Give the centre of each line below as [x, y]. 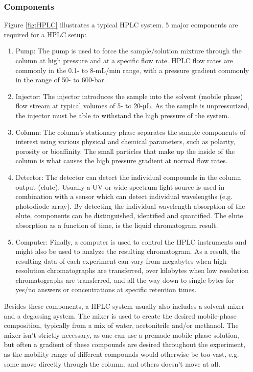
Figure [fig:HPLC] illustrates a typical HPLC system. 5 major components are [121, 25]
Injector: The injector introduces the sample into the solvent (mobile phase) [129, 96]
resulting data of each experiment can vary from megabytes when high [121, 260]
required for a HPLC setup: [45, 34]
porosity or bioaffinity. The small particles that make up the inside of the [125, 151]
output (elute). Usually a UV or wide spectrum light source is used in [120, 186]
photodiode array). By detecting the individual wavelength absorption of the [130, 206]
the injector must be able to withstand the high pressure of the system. [122, 115]
